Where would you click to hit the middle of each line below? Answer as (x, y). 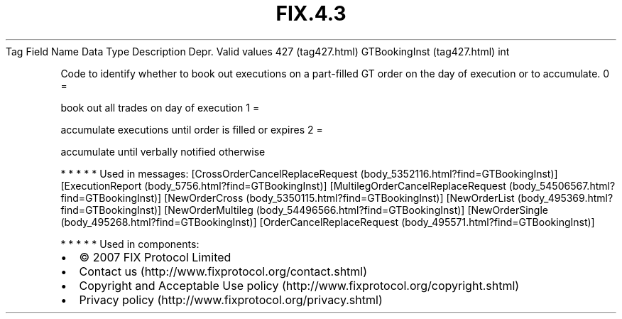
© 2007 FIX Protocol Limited (155, 257)
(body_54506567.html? (562, 185)
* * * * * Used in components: (130, 244)
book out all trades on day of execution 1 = (160, 107)
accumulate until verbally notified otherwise (163, 151)
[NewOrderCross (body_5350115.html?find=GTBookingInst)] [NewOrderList (339, 198)
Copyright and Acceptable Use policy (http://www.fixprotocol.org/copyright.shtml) (299, 285)
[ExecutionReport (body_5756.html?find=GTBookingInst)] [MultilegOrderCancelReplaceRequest (283, 185)
